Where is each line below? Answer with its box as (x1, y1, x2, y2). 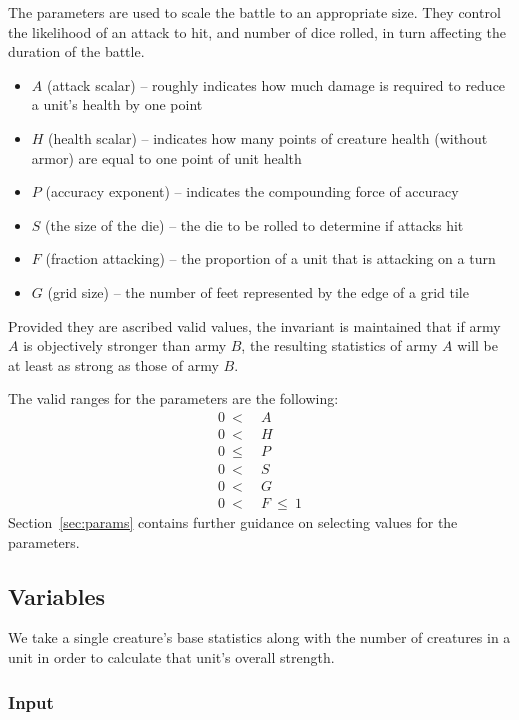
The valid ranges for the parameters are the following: (8, 388, 339, 409)
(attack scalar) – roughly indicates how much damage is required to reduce (46, 74, 506, 95)
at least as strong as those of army (8, 354, 219, 375)
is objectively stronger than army (23, 335, 227, 356)
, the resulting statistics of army (241, 335, 438, 356)
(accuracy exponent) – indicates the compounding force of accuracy (45, 181, 459, 202)
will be (457, 335, 499, 356)
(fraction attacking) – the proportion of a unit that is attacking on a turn (45, 248, 496, 269)
